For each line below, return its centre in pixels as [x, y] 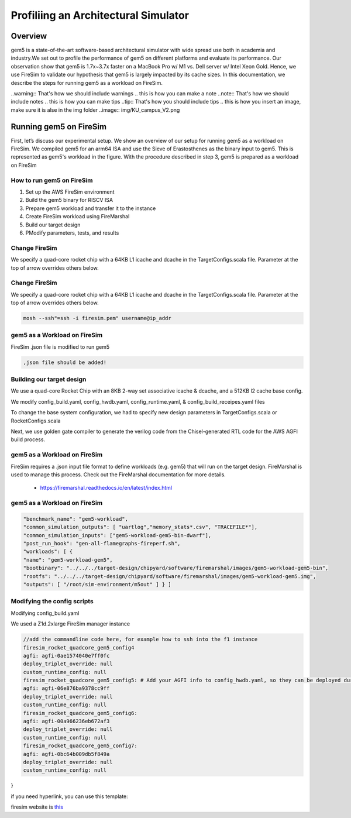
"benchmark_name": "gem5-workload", [76, 519]
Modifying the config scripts [52, 602]
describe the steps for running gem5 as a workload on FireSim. [87, 83]
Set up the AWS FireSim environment [70, 192]
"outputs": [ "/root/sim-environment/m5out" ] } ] [97, 585]
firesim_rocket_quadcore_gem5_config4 [79, 647]
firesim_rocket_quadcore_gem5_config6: [80, 713]
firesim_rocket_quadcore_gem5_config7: [80, 746]
